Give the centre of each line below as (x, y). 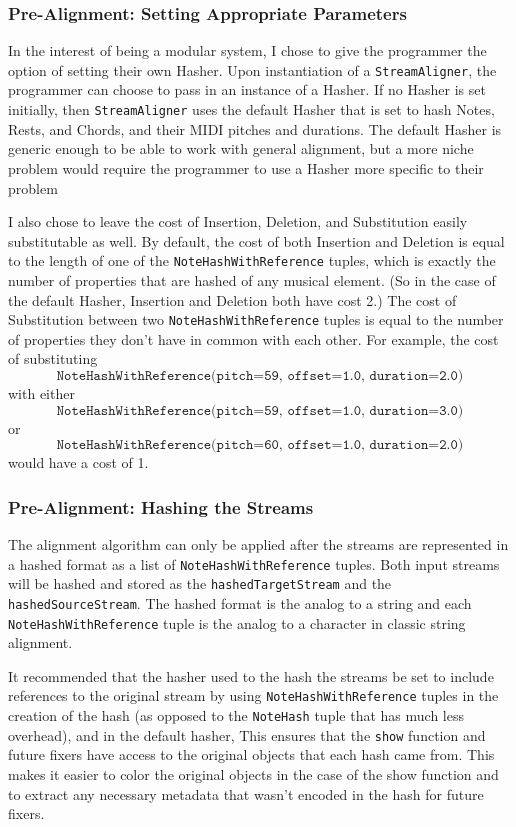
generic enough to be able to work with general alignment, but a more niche (241, 148)
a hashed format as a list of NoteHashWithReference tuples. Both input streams (254, 563)
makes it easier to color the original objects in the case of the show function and (253, 773)
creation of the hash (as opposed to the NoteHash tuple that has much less (236, 715)
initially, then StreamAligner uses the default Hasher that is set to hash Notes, (251, 109)
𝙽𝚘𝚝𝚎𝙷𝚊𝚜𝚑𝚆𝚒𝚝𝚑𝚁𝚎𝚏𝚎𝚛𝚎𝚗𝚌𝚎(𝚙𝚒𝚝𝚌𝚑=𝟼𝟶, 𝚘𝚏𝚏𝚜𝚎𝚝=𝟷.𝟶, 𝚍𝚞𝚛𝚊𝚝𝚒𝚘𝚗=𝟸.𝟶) (260, 445)
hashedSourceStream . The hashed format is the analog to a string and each (240, 602)
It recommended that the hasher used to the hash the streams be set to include (251, 675)
